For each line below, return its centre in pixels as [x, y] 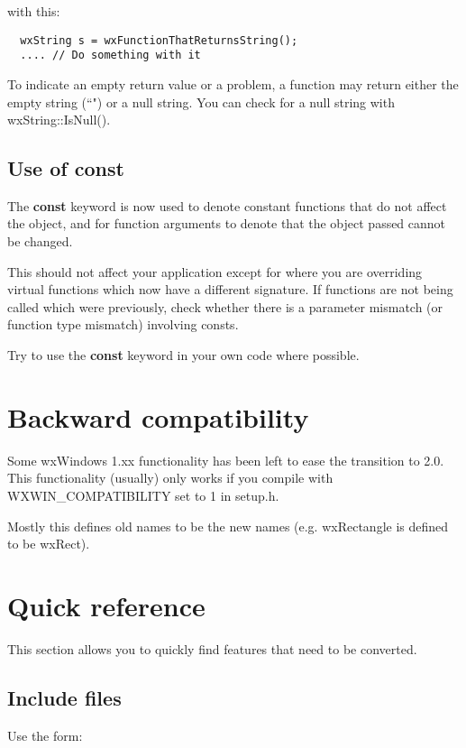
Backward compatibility [158, 416]
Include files [64, 697]
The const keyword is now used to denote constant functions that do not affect [227, 205]
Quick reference [106, 605]
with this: [34, 11]
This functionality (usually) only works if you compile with [170, 478]
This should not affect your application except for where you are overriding [215, 271]
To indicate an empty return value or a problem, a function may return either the [233, 83]
